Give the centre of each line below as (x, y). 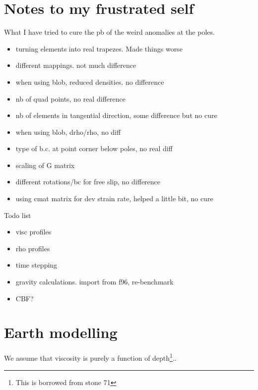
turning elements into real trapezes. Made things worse (99, 48)
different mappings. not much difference (76, 65)
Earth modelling (61, 332)
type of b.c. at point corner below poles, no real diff (94, 148)
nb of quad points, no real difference (70, 98)
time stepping (36, 265)
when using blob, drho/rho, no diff (68, 132)
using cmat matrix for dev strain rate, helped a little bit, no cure (114, 198)
